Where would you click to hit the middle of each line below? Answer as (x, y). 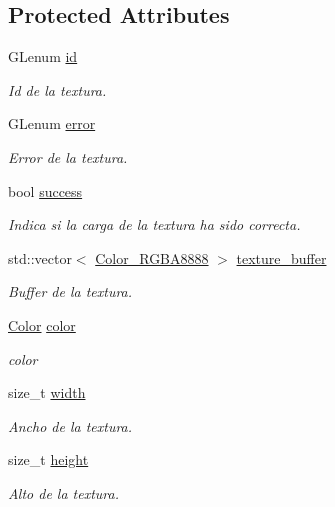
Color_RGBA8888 (152, 257)
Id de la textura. (57, 89)
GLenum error (52, 123)
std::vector (40, 257)
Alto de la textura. (64, 492)
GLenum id (43, 56)
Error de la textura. (68, 156)
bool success (45, 190)
